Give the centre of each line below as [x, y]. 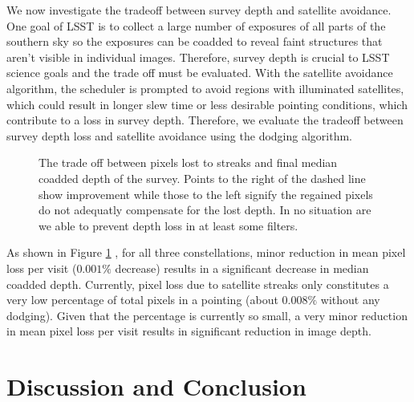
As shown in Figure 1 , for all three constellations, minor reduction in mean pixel [206, 252]
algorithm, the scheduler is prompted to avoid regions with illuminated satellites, [205, 88]
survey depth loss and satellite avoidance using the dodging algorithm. [179, 135]
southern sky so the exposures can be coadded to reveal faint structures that [195, 41]
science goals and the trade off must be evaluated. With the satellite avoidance [200, 73]
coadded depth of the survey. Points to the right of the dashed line [202, 178]
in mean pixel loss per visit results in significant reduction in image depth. [189, 331]
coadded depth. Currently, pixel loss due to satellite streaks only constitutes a [198, 284]
